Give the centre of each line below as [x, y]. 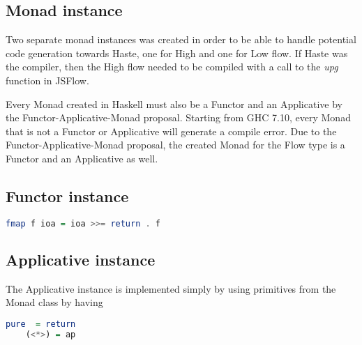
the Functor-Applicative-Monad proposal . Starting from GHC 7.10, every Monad [178, 117]
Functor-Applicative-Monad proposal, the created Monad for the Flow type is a [175, 145]
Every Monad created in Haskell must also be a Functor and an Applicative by [174, 103]
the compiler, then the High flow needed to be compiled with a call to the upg [172, 67]
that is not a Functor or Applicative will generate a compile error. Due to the [171, 131]
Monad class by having [54, 302]
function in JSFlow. [47, 80]
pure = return [41, 324]
